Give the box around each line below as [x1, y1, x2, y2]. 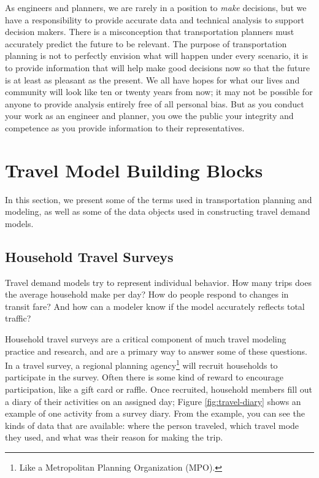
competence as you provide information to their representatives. [5, 121, 245, 134]
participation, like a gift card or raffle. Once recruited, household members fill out [5, 383, 312, 396]
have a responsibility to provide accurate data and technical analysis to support [5, 13, 304, 26]
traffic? [5, 312, 31, 325]
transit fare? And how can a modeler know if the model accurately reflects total [5, 299, 305, 312]
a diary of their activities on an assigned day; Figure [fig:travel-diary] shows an [5, 395, 301, 407]
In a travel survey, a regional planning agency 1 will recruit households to [5, 357, 278, 371]
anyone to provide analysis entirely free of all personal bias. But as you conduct [5, 97, 304, 110]
